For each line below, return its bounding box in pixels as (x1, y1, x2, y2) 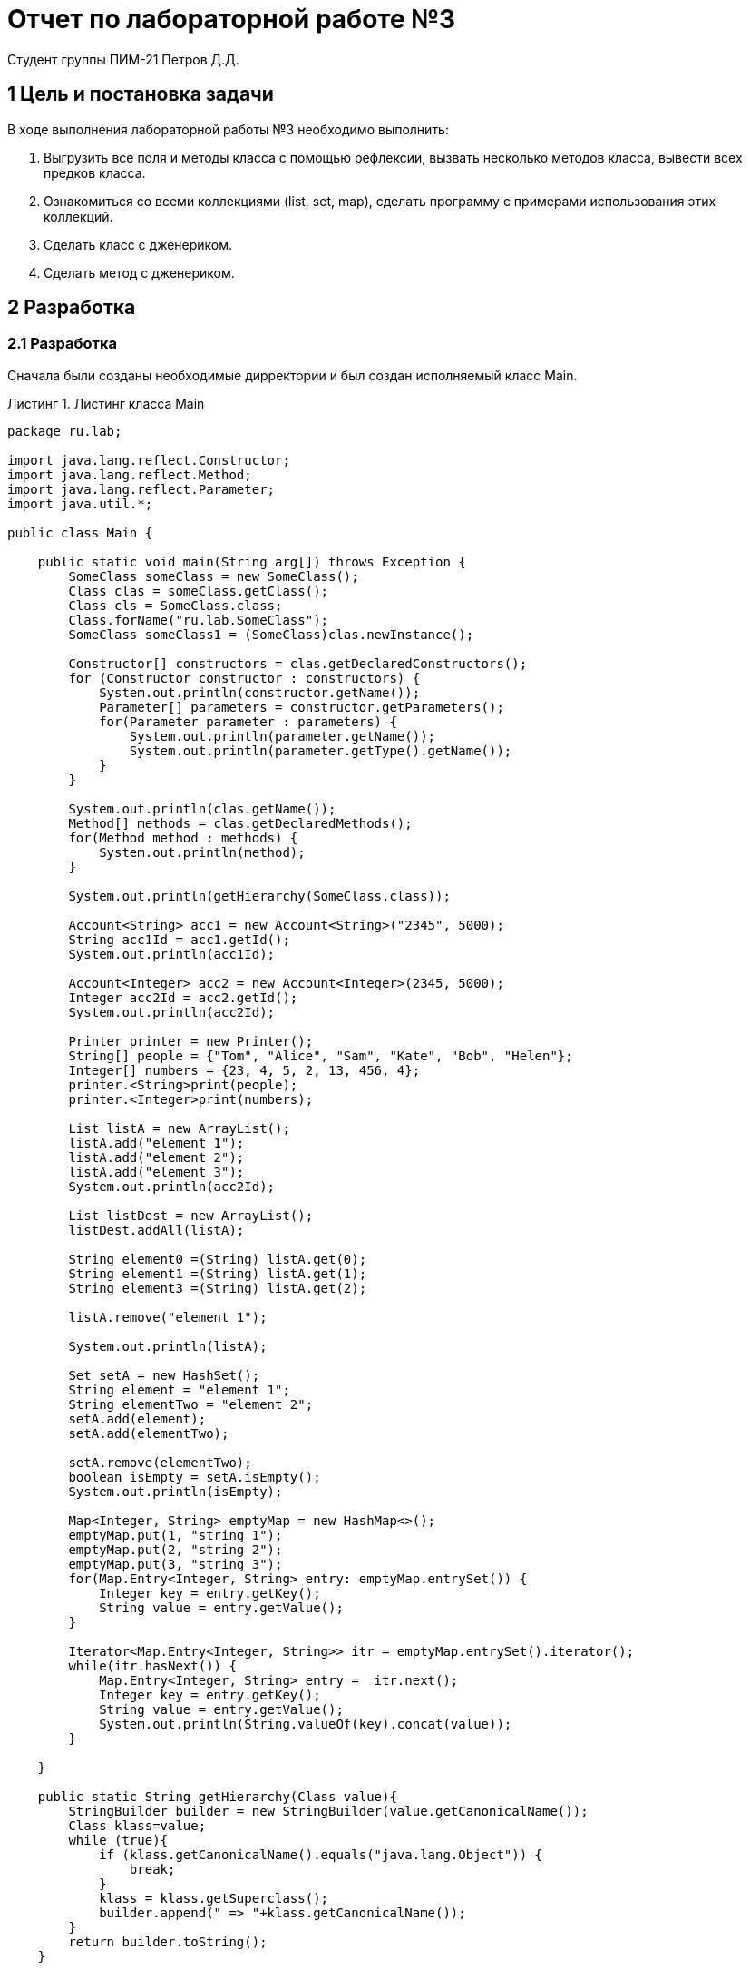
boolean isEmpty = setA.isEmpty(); (68, 1469, 321, 1484)
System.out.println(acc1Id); (68, 946, 276, 961)
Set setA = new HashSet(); (68, 1367, 260, 1383)
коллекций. (44, 208, 113, 224)
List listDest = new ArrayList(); (68, 1207, 314, 1223)
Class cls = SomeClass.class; (68, 597, 283, 613)
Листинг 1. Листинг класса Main (7, 395, 205, 411)
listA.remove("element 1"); (68, 1309, 268, 1325)
